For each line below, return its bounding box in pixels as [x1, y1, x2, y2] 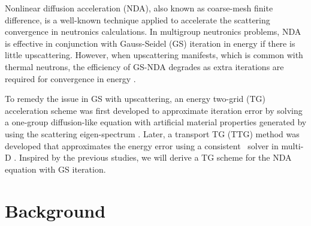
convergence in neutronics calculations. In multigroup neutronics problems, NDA [5, 25, 301, 38]
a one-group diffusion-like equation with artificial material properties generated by [5, 116, 307, 128]
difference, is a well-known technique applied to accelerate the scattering [5, 13, 270, 26]
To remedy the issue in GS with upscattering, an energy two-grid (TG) [5, 92, 265, 105]
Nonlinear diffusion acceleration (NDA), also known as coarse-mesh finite [5, 2, 273, 14]
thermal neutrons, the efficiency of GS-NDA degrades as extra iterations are [5, 60, 284, 73]
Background [5, 198, 106, 222]
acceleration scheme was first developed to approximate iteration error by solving [5, 104, 303, 116]
